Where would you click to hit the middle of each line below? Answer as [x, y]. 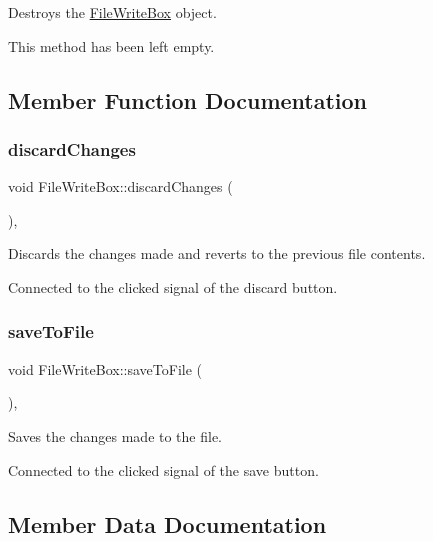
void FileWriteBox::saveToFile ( [105, 368]
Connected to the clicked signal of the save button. [163, 469]
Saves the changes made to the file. [115, 435]
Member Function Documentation [188, 99]
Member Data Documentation [167, 523]
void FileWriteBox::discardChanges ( [120, 186]
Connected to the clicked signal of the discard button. [173, 286]
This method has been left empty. [111, 45]
